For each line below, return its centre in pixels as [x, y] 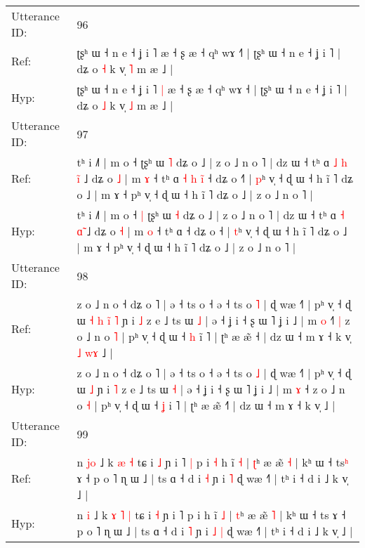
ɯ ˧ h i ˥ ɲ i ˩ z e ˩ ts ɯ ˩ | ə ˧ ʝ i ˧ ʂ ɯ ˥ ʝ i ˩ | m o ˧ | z [213, 320]
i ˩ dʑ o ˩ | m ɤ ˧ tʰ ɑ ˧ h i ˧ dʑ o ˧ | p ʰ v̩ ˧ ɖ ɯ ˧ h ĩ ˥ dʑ [215, 178]
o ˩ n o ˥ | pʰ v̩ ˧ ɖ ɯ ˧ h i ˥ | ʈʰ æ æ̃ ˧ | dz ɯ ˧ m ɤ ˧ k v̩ [214, 336]
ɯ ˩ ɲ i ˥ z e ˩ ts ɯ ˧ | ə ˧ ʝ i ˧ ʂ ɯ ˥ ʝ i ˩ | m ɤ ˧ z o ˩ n [211, 389]
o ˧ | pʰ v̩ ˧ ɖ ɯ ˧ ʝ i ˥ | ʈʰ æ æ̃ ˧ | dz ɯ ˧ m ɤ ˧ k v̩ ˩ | [206, 405]
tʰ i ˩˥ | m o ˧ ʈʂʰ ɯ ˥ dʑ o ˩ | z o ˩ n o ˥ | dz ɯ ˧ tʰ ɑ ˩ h [212, 162]
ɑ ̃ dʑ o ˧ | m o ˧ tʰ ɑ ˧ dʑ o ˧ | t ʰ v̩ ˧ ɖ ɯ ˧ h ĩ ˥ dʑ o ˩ [212, 231]
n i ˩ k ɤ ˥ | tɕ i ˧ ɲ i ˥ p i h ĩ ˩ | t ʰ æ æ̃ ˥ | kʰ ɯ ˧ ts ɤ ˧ [211, 515]
